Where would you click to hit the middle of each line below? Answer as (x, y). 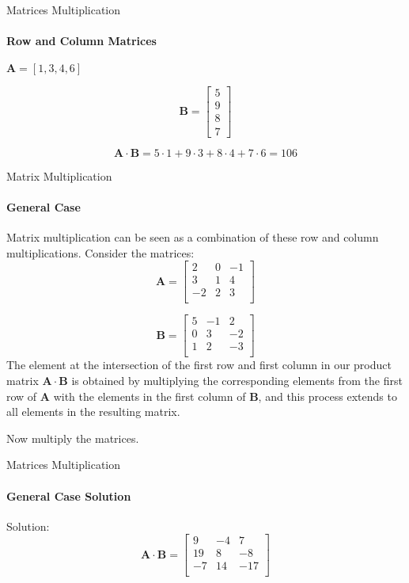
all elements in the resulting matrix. (93, 412)
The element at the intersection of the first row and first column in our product (199, 365)
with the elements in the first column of (150, 396)
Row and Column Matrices (81, 41)
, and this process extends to (328, 396)
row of (22, 396)
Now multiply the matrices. (73, 438)
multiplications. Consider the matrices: (100, 252)
